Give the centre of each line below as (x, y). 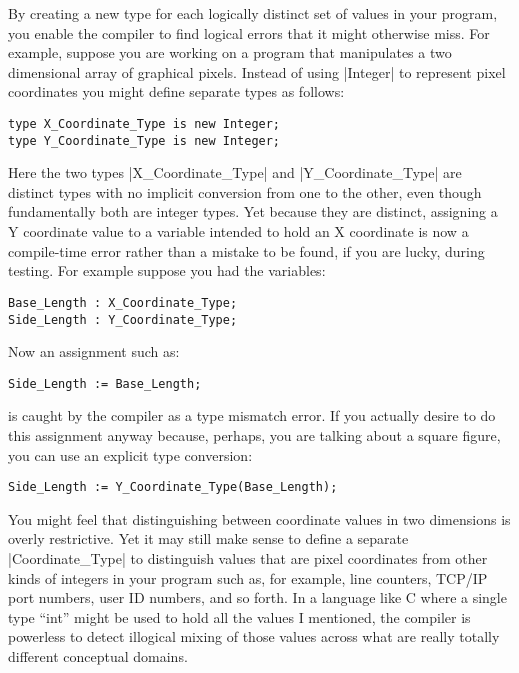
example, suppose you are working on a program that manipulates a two (230, 52)
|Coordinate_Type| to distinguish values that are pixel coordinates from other (248, 558)
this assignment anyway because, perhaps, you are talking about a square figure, (254, 435)
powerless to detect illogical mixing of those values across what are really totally (254, 636)
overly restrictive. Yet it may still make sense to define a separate (208, 538)
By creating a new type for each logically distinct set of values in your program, (253, 13)
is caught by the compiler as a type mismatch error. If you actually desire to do (252, 415)
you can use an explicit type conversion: (130, 454)
